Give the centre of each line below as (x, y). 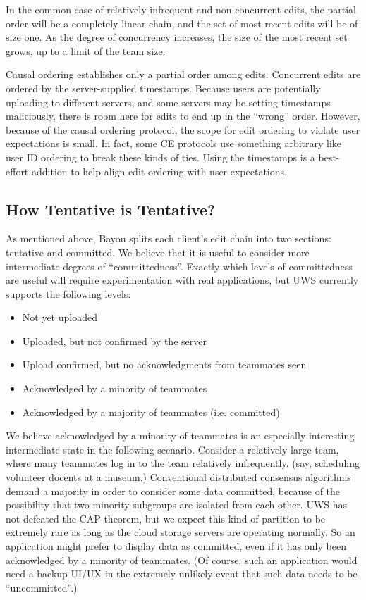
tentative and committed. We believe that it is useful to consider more (158, 252)
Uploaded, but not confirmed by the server (114, 340)
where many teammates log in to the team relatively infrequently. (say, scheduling (183, 463)
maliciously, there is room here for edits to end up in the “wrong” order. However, (183, 116)
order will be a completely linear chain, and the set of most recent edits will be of (182, 23)
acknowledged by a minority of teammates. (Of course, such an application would (182, 560)
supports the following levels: (68, 293)
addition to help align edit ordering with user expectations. (159, 171)
